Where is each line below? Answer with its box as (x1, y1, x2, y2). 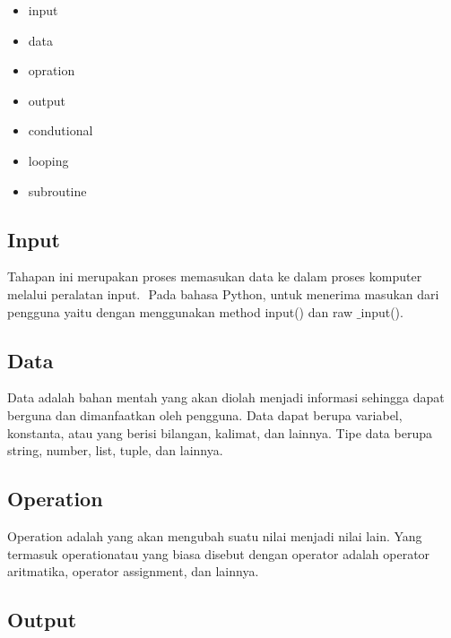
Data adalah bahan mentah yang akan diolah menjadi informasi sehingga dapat (7, 388, 445, 407)
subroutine (28, 181, 87, 200)
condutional (28, 121, 93, 140)
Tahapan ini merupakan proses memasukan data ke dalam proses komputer (7, 267, 422, 286)
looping (28, 151, 69, 169)
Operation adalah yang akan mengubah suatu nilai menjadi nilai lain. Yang (7, 526, 422, 545)
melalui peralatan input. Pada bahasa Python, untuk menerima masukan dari (7, 284, 439, 303)
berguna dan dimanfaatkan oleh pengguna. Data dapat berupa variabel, (7, 405, 403, 424)
